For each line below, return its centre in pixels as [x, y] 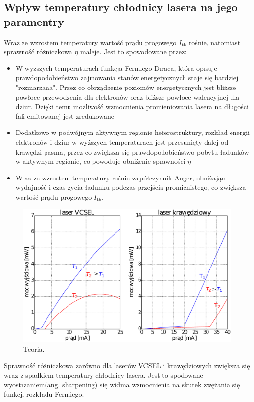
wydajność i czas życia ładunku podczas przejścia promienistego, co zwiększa [131, 187]
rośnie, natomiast [215, 42]
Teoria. [34, 348]
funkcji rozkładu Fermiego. [44, 394]
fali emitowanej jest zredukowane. [66, 116]
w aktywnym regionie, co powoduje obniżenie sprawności [100, 161]
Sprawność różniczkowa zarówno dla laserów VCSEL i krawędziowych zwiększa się [127, 365]
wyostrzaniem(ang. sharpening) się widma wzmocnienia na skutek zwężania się [122, 384]
